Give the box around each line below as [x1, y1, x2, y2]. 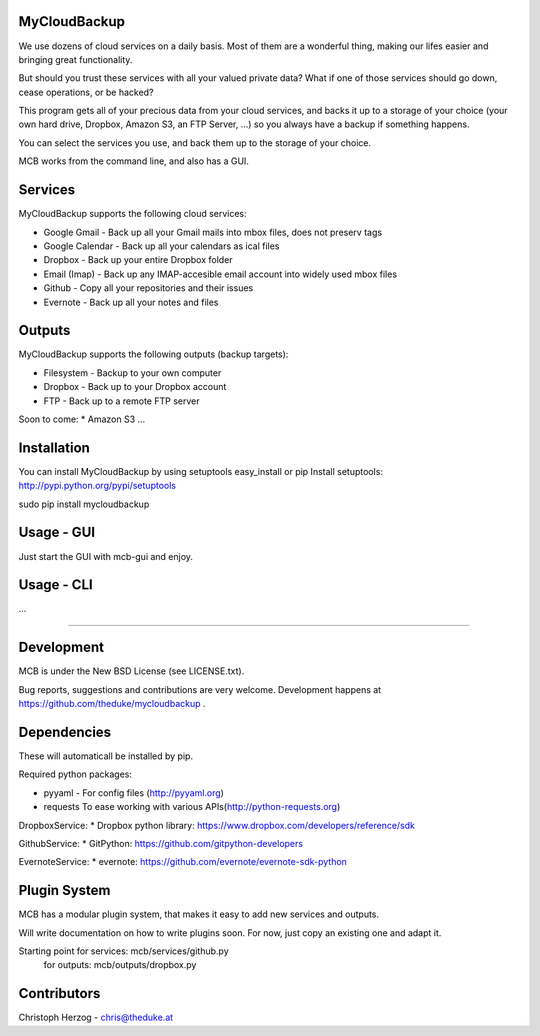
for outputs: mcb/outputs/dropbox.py [43, 959, 197, 971]
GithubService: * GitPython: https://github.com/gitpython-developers [18, 838, 304, 850]
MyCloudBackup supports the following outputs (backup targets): [18, 348, 289, 360]
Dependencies [18, 723, 112, 740]
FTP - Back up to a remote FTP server [43, 395, 200, 407]
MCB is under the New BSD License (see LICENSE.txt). [18, 665, 245, 677]
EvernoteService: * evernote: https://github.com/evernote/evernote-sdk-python [18, 856, 347, 868]
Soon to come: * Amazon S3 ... [18, 413, 146, 425]
